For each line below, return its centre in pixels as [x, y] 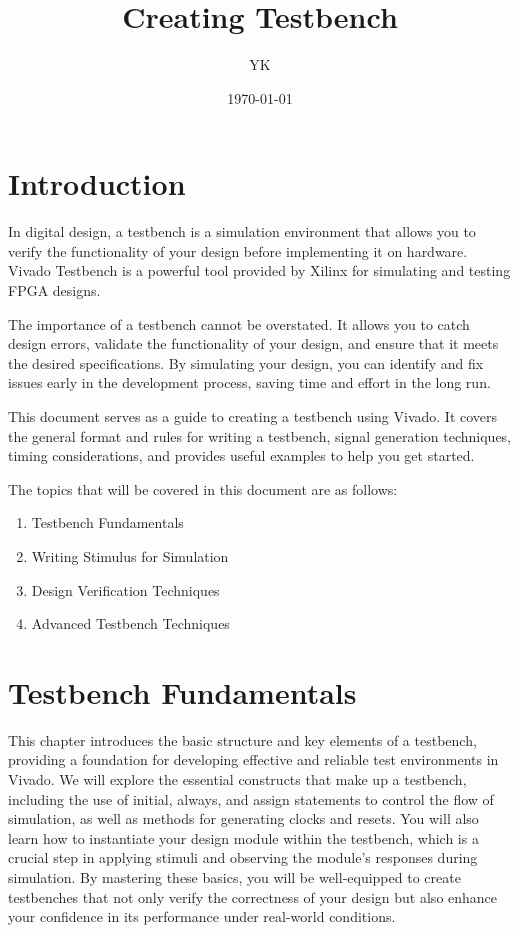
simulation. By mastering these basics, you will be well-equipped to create [234, 877]
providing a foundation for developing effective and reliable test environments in [253, 759]
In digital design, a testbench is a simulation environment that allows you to [242, 231]
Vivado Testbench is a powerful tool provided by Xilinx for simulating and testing [259, 270]
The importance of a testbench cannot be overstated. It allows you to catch [239, 323]
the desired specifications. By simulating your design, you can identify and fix [246, 362]
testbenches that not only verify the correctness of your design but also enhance [253, 896]
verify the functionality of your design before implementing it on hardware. [238, 250]
